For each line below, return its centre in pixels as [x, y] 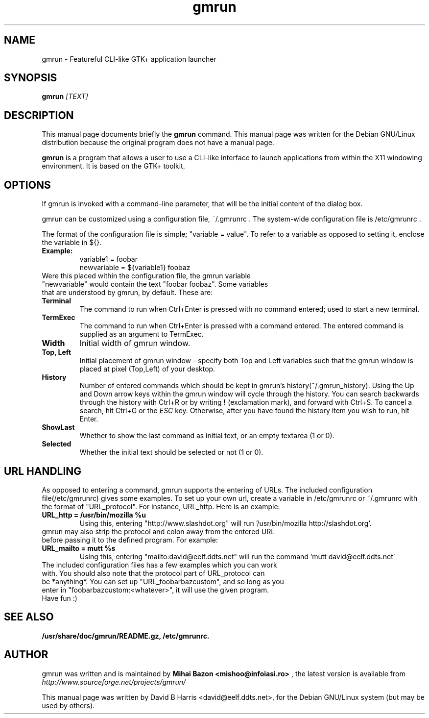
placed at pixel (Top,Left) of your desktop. [147, 369]
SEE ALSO [29, 617]
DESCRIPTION [39, 115]
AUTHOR [26, 655]
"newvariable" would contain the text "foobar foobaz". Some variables [155, 284]
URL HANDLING [43, 471]
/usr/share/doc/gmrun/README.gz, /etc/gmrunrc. [126, 636]
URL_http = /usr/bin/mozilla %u [94, 515]
